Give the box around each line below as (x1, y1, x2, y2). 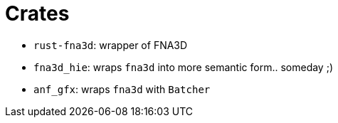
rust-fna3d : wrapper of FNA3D (33, 38, 188, 51)
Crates (5, 1, 70, 26)
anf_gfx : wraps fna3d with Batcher (33, 82, 211, 95)
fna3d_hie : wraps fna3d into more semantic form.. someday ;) (33, 60, 334, 73)
